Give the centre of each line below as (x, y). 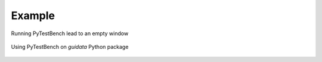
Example (33, 15)
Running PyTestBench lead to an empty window (70, 33)
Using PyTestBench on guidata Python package (70, 46)
